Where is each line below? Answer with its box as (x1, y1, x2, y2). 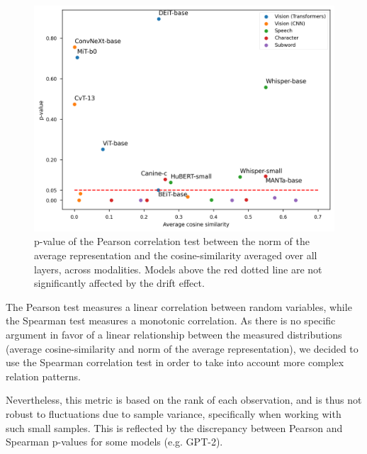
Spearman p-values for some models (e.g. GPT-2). (6, 434, 223, 449)
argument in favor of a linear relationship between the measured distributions (6, 327, 342, 341)
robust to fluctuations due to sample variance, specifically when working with (6, 406, 341, 421)
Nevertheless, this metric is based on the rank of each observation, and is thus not (6, 392, 362, 407)
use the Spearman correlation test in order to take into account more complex (6, 355, 344, 370)
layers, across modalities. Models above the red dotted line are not (34, 261, 322, 276)
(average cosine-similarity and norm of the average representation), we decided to (6, 341, 358, 356)
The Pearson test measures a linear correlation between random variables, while (6, 299, 352, 314)
